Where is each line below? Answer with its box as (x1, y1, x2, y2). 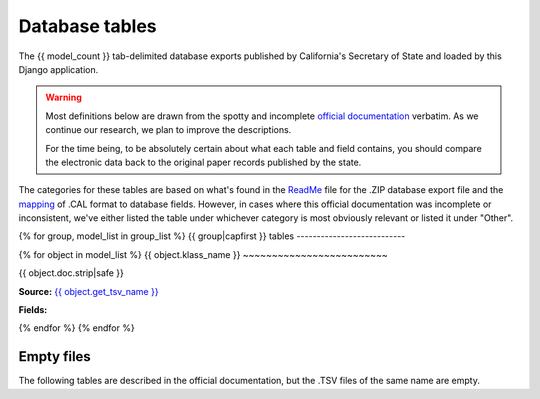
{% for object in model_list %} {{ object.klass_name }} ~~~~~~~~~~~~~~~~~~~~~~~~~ (18, 248, 389, 260)
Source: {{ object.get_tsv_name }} (18, 285, 159, 297)
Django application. (18, 63, 99, 75)
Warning (45, 91, 82, 104)
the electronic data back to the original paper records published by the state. (45, 156, 362, 168)
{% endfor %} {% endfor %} (18, 322, 135, 334)
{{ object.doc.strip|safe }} (18, 267, 125, 279)
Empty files (18, 348, 92, 365)
